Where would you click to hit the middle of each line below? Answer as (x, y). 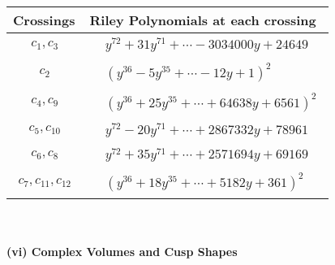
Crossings (44, 20)
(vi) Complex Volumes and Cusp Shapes (122, 251)
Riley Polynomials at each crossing (203, 20)
